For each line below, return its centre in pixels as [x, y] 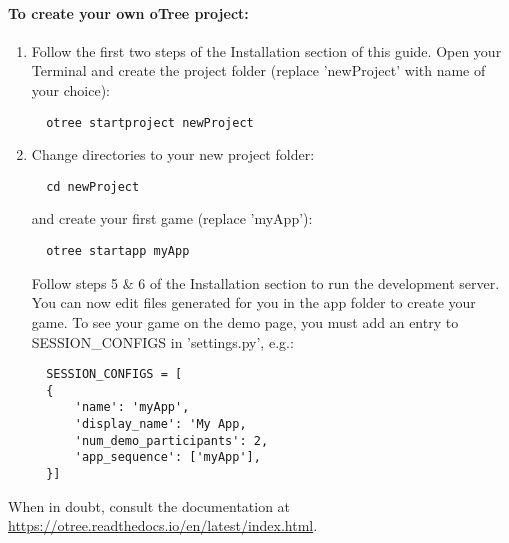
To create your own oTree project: [128, 12]
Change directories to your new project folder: [173, 154]
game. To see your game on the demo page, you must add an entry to [245, 321]
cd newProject [93, 186]
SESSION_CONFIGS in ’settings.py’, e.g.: [162, 341]
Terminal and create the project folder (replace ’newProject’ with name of [258, 70]
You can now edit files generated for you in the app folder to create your [253, 302]
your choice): [71, 89]
